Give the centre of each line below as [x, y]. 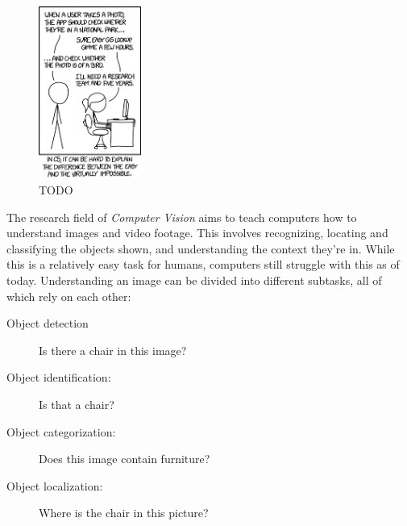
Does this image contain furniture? [125, 459]
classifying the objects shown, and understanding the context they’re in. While [201, 248]
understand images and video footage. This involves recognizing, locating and [197, 233]
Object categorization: [61, 431]
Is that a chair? [77, 404]
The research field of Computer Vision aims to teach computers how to [182, 217]
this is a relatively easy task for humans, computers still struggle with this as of [203, 264]
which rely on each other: [69, 296]
